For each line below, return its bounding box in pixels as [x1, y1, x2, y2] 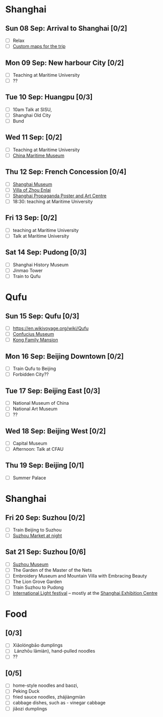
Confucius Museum [12, 331, 55, 337]
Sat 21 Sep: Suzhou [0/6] [5, 548, 86, 557]
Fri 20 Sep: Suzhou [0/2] [5, 513, 85, 522]
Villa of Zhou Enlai [12, 187, 51, 193]
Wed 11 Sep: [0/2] [5, 133, 62, 142]
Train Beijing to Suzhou [12, 526, 62, 533]
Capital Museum [12, 440, 48, 446]
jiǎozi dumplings [12, 705, 48, 711]
